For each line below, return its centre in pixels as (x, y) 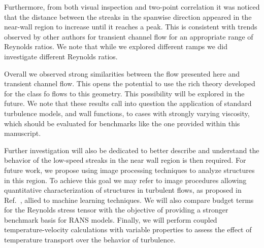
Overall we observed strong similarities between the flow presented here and (122, 73)
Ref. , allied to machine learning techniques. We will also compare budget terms (129, 200)
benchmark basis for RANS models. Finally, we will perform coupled (111, 219)
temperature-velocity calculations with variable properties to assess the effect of (128, 229)
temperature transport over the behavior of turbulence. (90, 240)
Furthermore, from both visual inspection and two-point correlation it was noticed (132, 7)
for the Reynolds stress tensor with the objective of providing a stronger (116, 210)
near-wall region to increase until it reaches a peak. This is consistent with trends (131, 27)
